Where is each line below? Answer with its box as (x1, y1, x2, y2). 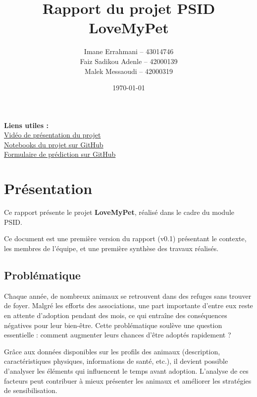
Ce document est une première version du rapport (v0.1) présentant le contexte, (4, 233, 247, 244)
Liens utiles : (4, 120, 49, 130)
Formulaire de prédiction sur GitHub (4, 149, 116, 159)
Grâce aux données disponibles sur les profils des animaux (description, (4, 346, 220, 356)
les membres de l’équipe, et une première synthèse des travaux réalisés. (4, 243, 219, 253)
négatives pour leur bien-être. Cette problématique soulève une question (4, 320, 222, 330)
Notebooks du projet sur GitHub (4, 139, 103, 149)
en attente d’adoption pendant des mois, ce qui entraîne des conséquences (4, 310, 227, 320)
